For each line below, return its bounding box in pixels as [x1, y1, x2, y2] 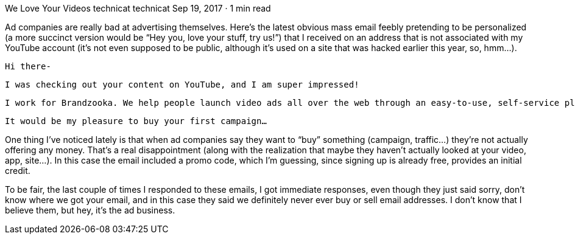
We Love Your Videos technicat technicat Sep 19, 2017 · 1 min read [5, 3, 271, 13]
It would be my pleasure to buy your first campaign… [5, 116, 267, 126]
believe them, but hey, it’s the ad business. [5, 205, 175, 215]
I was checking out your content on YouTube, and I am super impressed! [5, 80, 359, 89]
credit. [5, 165, 30, 176]
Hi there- [5, 61, 51, 71]
